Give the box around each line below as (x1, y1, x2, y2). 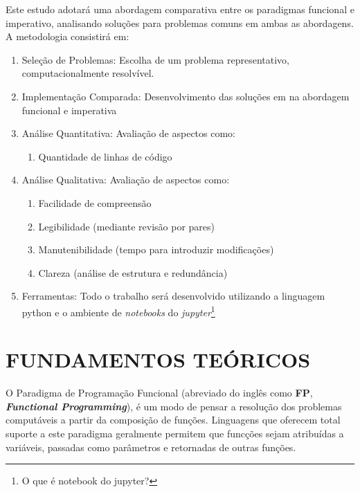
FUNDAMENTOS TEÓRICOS (6, 345, 311, 374)
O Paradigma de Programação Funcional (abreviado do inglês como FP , (6, 385, 313, 400)
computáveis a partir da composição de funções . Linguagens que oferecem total (6, 412, 341, 427)
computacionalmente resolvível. (21, 66, 154, 80)
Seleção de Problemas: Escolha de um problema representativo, (21, 52, 289, 66)
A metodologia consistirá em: (6, 29, 129, 44)
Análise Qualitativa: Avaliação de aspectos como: (21, 172, 230, 187)
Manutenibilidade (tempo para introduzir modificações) (38, 242, 274, 257)
